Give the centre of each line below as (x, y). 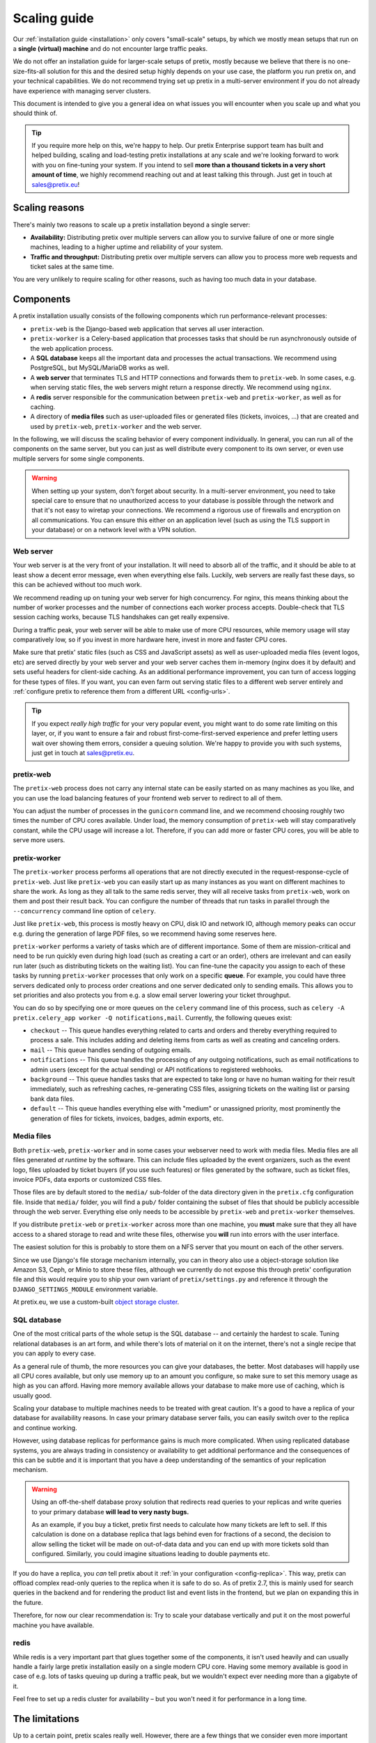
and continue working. (45, 1428)
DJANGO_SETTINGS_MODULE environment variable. (85, 1289)
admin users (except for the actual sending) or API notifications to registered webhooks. (157, 1070)
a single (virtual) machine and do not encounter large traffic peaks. (110, 48)
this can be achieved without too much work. (77, 585)
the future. (28, 1602)
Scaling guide (53, 18)
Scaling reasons (49, 208)
